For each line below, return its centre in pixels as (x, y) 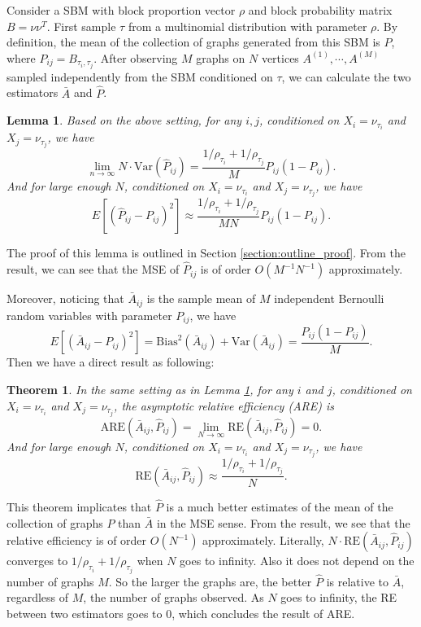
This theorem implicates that (79, 506)
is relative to (357, 581)
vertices (280, 57)
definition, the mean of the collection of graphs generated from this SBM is (193, 42)
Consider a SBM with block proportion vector (121, 10)
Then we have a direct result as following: (111, 362)
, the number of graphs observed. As (174, 597)
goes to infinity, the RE (339, 597)
